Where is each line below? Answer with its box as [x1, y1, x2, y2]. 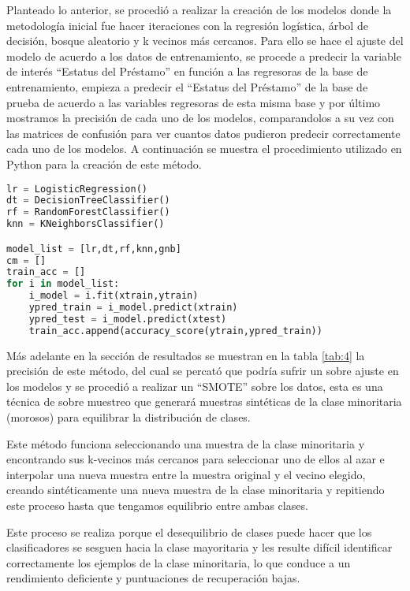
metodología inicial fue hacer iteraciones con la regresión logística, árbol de [6, 17, 368, 33]
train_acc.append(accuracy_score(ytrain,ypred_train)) [28, 325, 322, 336]
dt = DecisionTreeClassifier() [6, 195, 170, 206]
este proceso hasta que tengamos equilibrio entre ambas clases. [6, 497, 308, 514]
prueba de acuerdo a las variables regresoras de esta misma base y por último [6, 94, 381, 110]
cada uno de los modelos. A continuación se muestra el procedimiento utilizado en [6, 140, 402, 157]
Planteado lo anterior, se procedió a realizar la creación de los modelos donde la [6, 2, 392, 17]
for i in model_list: [6, 278, 120, 290]
